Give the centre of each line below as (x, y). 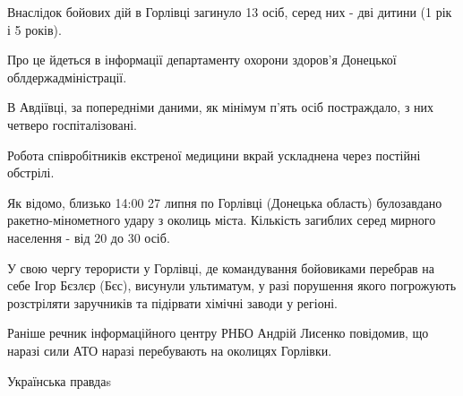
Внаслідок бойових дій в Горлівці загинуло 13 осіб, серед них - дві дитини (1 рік (230, 12)
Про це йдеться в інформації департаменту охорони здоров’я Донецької (202, 60)
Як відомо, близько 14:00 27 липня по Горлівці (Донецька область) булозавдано (225, 202)
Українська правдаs (59, 380)
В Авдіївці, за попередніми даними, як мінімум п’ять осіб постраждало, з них (221, 107)
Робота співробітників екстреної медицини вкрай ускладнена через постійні (214, 155)
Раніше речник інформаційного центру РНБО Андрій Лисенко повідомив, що (218, 333)
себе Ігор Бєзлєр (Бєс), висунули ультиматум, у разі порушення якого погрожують (232, 285)
